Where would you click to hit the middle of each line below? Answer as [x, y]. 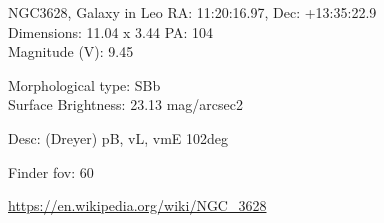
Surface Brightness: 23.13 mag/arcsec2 [126, 104]
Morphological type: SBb [84, 84]
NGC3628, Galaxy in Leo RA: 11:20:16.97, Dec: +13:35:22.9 [192, 12]
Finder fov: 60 [51, 171]
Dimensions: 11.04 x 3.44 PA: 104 [111, 31]
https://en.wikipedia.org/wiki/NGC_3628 [137, 205]
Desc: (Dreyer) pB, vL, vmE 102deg [118, 137]
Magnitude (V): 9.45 [71, 51]
